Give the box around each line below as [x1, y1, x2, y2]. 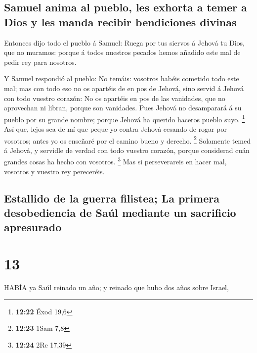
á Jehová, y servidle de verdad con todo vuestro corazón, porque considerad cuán [4, 145, 250, 155]
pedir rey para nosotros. [4, 56, 77, 67]
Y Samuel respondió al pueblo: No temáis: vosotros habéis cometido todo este [4, 73, 239, 84]
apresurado [4, 219, 62, 235]
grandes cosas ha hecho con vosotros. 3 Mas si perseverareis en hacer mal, [4, 155, 227, 167]
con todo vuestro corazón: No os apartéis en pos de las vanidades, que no [4, 93, 225, 103]
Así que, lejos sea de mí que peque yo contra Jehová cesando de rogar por [4, 124, 227, 134]
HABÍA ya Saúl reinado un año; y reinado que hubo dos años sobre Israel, [4, 282, 229, 292]
